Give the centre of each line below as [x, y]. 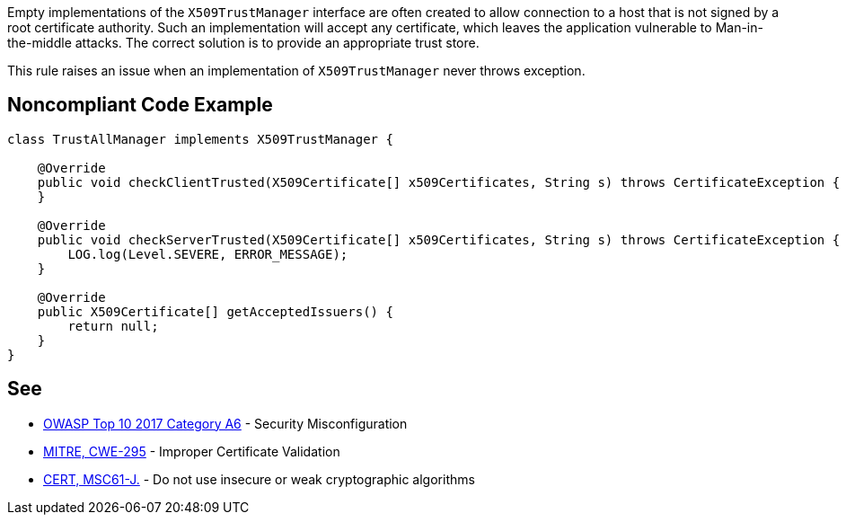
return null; [113, 326]
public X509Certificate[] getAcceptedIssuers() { [215, 311]
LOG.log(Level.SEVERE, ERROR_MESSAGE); [208, 254]
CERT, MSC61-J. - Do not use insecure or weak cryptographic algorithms [259, 479]
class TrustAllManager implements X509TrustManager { [200, 139]
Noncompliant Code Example [140, 105]
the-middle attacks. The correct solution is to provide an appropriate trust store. [243, 43]
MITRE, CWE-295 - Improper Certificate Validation [192, 451]
